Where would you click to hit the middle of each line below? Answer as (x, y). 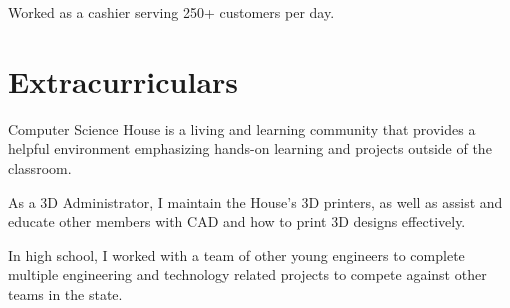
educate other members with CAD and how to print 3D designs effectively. (237, 221)
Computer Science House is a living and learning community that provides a (242, 128)
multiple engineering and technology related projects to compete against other (247, 274)
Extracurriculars (123, 80)
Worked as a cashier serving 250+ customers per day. (171, 12)
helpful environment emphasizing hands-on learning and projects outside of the (250, 148)
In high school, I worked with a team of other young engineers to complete (236, 254)
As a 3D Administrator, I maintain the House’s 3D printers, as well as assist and (255, 201)
